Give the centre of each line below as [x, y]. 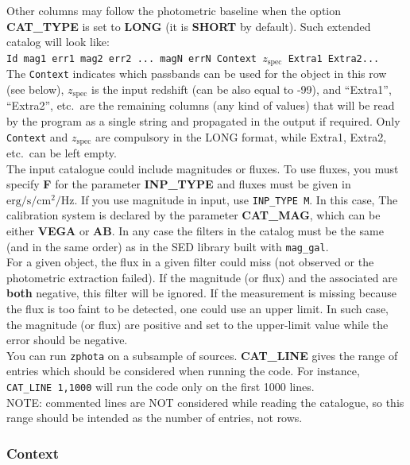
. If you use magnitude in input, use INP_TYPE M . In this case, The [236, 199]
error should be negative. [67, 340]
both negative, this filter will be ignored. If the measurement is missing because [201, 293]
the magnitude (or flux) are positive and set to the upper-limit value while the [197, 324]
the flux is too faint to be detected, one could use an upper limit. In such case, [197, 309]
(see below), [35, 89]
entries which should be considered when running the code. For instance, [183, 371]
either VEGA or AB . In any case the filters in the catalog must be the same [195, 231]
